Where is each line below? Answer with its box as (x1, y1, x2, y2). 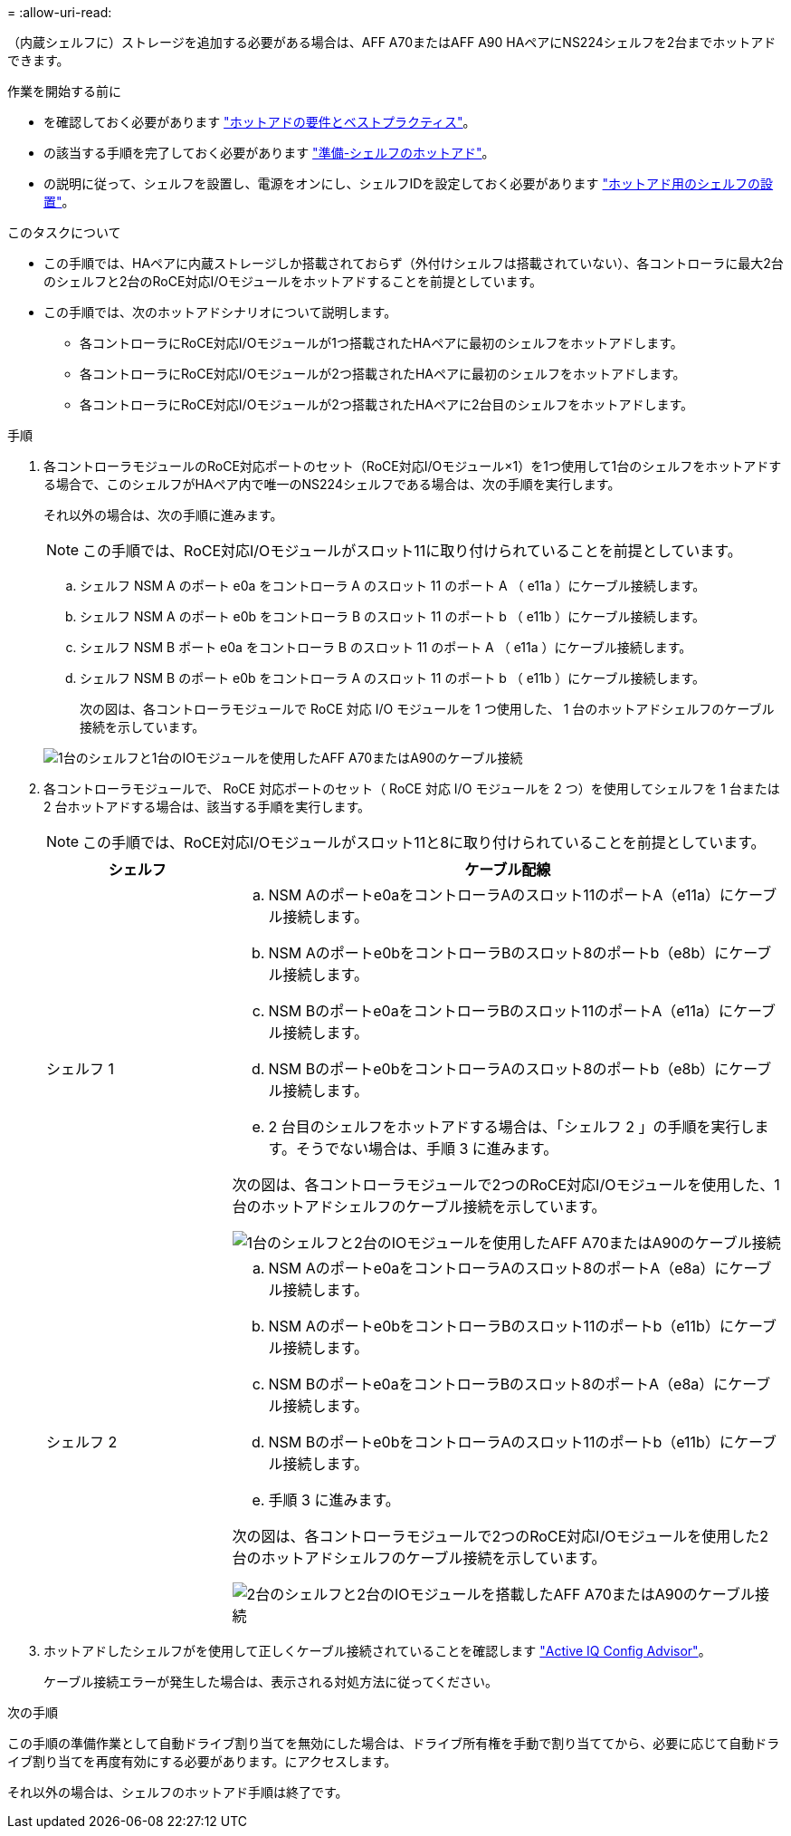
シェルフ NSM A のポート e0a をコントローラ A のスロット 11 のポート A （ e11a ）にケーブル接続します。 (80, 578, 706, 593)
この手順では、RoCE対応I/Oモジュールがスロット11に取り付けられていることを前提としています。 (82, 542, 742, 560)
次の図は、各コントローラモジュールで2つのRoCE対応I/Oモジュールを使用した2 (232, 1527, 769, 1545)
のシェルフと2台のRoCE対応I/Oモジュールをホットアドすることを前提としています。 (43, 274, 543, 289)
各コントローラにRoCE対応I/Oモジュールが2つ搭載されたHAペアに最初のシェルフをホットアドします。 (80, 366, 686, 381)
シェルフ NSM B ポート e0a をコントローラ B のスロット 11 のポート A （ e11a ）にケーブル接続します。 (80, 639, 692, 655)
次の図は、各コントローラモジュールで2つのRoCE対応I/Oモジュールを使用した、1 (232, 1176, 780, 1194)
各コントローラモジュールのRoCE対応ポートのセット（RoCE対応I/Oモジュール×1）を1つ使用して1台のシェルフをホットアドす (43, 458, 782, 474)
